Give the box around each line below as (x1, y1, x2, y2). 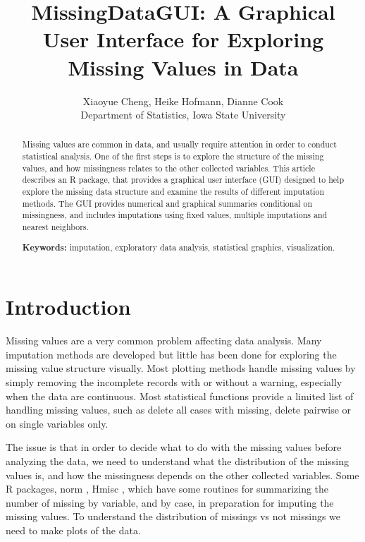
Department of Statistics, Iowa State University (80, 107, 286, 122)
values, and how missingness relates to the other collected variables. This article (22, 162, 315, 174)
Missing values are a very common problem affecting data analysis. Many (6, 333, 322, 348)
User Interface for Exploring (42, 25, 324, 54)
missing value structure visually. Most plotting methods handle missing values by (6, 361, 356, 375)
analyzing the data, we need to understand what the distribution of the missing (6, 453, 349, 468)
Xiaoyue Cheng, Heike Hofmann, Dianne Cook (82, 93, 284, 108)
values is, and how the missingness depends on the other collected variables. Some (6, 467, 359, 482)
